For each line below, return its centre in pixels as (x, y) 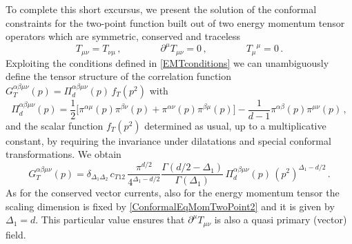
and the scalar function (55, 125)
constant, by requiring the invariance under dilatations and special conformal (168, 140)
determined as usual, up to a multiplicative (235, 125)
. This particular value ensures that (110, 220)
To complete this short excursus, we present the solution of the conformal (161, 9)
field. (16, 234)
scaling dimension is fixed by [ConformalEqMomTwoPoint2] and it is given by (170, 206)
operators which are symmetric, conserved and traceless (123, 36)
